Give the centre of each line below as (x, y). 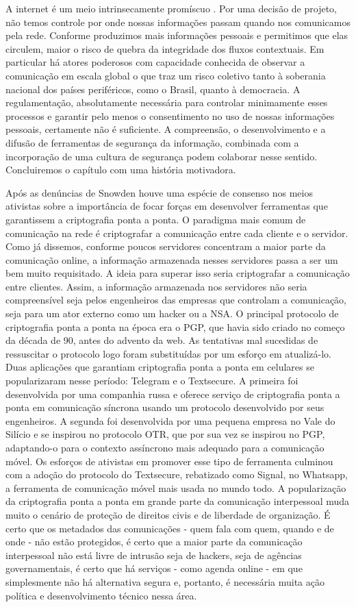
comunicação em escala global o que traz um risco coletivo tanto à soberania (166, 75)
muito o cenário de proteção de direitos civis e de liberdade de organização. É (168, 514)
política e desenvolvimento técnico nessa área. (101, 595)
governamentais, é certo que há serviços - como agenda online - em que (154, 568)
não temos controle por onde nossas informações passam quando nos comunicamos (178, 22)
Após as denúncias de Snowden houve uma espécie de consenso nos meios (159, 192)
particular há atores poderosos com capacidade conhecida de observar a (155, 62)
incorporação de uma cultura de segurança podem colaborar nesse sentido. (162, 156)
